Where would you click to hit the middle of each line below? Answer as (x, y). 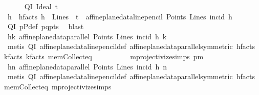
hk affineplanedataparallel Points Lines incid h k (87, 36)
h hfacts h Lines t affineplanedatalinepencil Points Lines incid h (120, 16)
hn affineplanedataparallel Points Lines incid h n (87, 66)
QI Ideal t (41, 6)
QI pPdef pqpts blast (46, 26)
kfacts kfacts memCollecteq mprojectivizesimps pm (104, 56)
